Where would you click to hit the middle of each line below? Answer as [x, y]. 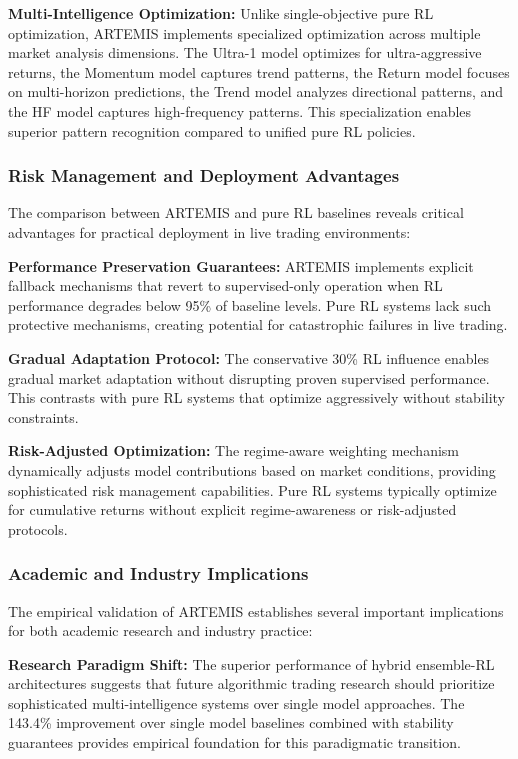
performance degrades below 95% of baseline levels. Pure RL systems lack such [250, 304]
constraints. [43, 416]
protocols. [38, 528]
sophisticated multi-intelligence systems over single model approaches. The [236, 702]
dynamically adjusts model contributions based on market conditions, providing [252, 469]
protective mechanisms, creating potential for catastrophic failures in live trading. [258, 324]
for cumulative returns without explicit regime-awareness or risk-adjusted [232, 509]
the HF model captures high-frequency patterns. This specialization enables [240, 110]
